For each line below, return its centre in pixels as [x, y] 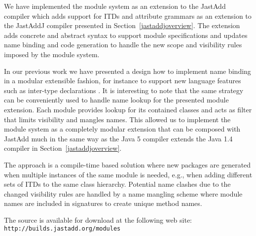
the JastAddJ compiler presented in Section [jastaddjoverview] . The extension [122, 25]
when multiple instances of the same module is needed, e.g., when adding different [128, 174]
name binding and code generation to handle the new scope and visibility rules [123, 45]
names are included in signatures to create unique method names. [103, 203]
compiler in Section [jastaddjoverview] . [63, 148]
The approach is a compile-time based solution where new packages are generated [128, 164]
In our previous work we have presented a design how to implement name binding [128, 71]
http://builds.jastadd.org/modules [62, 229]
